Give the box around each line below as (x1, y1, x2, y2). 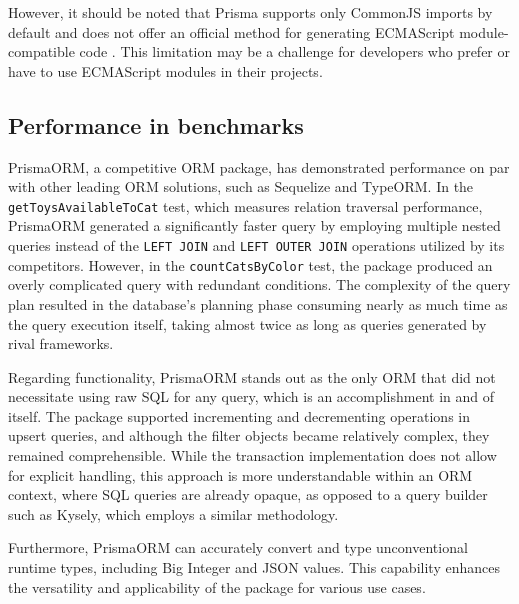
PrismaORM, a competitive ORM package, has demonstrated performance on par (8, 156, 510, 177)
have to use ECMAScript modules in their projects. (8, 60, 323, 81)
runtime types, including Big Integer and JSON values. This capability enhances (8, 557, 500, 578)
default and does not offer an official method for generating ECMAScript (8, 21, 455, 42)
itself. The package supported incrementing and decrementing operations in (8, 405, 471, 426)
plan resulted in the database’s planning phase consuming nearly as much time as (8, 293, 508, 314)
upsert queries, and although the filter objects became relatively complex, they (8, 425, 490, 446)
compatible (8, 41, 75, 62)
